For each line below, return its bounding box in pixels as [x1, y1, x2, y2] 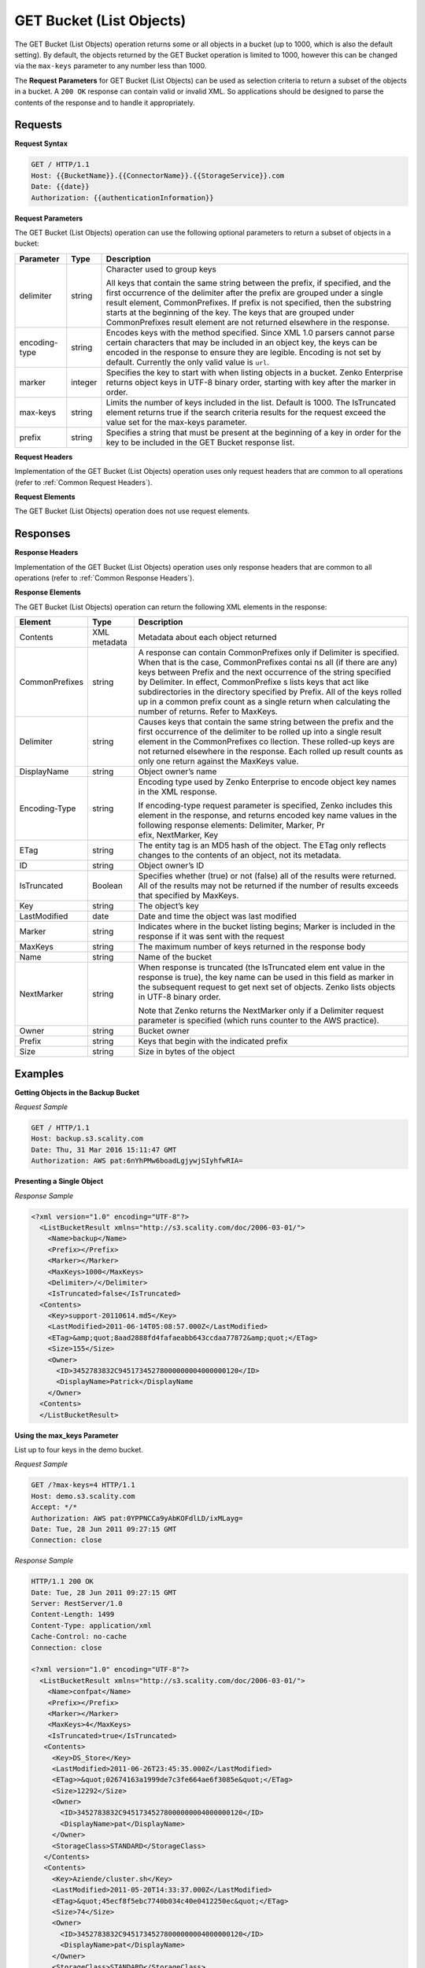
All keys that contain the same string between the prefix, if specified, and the [105, 277, 391, 288]
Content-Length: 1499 [31, 1610, 115, 1619]
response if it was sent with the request [138, 931, 285, 942]
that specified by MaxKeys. [138, 890, 239, 901]
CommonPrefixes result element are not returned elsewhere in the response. [105, 316, 390, 327]
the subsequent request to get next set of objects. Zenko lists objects [138, 982, 395, 993]
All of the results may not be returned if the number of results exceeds [138, 880, 399, 891]
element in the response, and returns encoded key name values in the [138, 810, 397, 821]
